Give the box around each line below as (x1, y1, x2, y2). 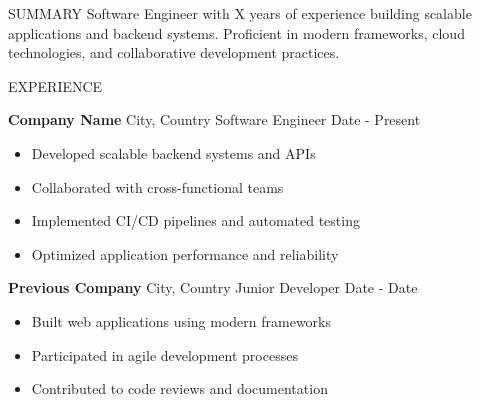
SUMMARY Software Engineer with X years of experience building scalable (8, 3, 472, 23)
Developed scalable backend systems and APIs (31, 142, 316, 163)
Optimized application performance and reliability (31, 243, 339, 264)
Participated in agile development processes (31, 344, 298, 365)
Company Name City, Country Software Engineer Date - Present (8, 109, 421, 130)
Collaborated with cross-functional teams (31, 176, 284, 197)
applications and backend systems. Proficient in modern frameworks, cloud (8, 22, 465, 43)
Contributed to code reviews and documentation (31, 378, 328, 399)
